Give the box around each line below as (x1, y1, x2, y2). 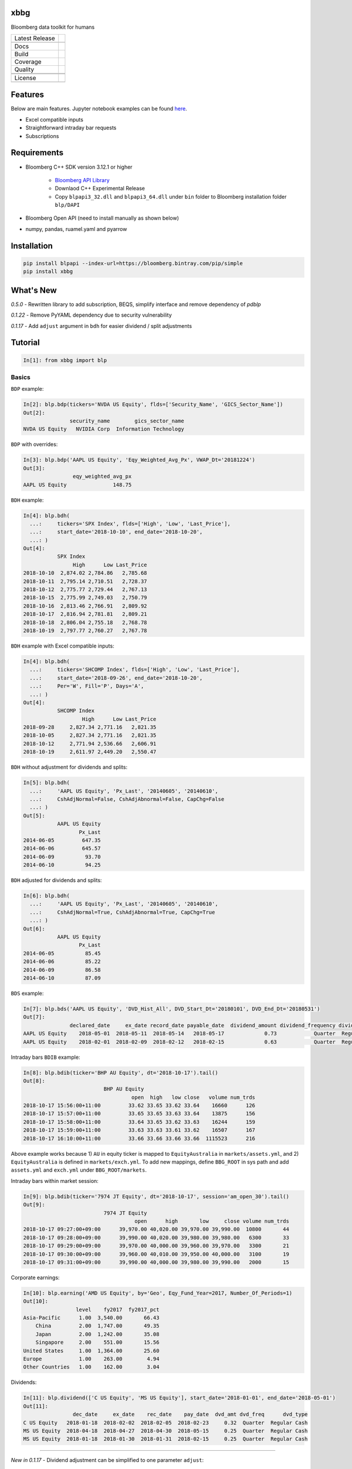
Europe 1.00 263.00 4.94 (23, 1355, 160, 1362)
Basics (11, 373, 31, 381)
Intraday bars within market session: (11, 1177, 99, 1184)
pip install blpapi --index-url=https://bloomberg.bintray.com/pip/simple (23, 260, 243, 267)
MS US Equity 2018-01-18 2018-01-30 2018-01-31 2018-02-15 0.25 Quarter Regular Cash (23, 1436, 308, 1443)
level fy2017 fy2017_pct (75, 1306, 160, 1313)
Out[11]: (23, 1403, 49, 1410)
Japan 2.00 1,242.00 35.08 (35, 1331, 160, 1337)
